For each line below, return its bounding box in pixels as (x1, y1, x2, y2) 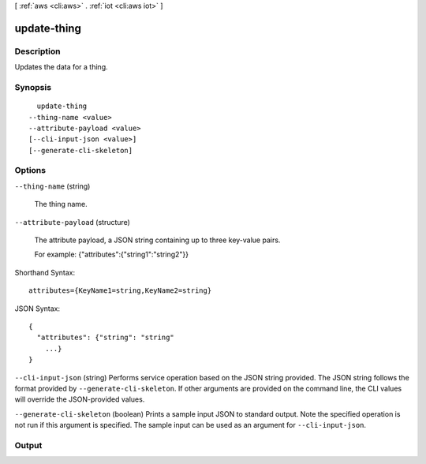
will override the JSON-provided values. (14, 395, 145, 404)
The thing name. (34, 200, 88, 209)
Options (14, 165, 47, 176)
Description (14, 46, 61, 57)
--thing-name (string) (14, 181, 91, 191)
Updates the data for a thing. (14, 62, 108, 72)
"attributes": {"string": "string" (36, 333, 175, 342)
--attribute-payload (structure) (14, 217, 130, 226)
